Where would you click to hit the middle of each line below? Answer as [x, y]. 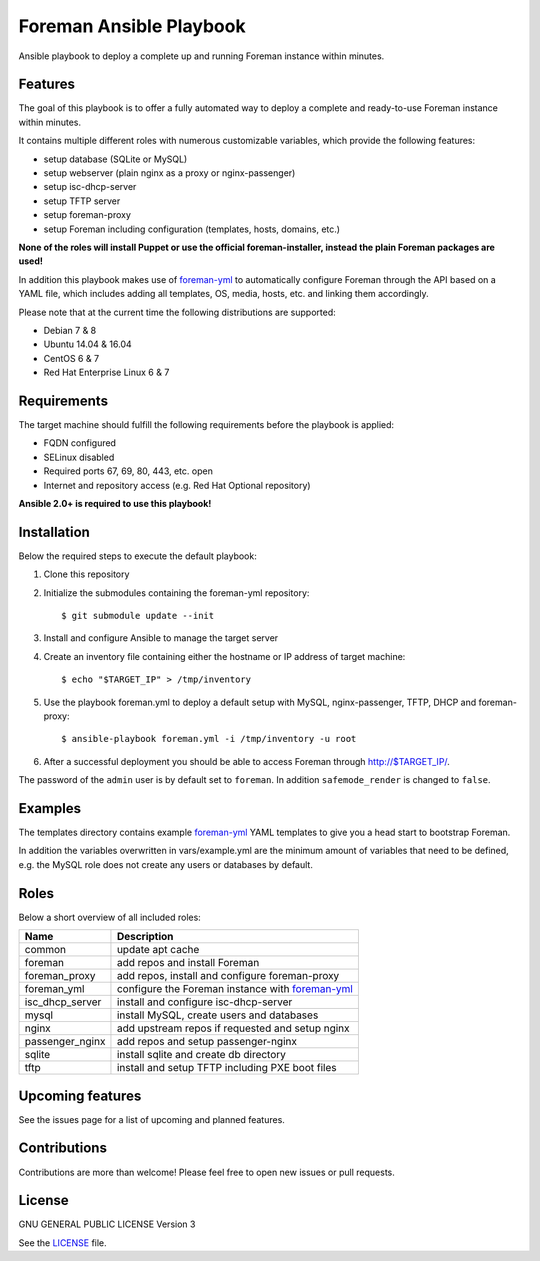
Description [145, 937]
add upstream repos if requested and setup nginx [233, 1028]
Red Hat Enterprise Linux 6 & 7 [106, 372]
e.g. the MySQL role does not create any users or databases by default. [166, 864]
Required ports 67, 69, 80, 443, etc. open [128, 471]
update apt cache [158, 950]
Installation [54, 531]
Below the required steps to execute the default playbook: [137, 556]
